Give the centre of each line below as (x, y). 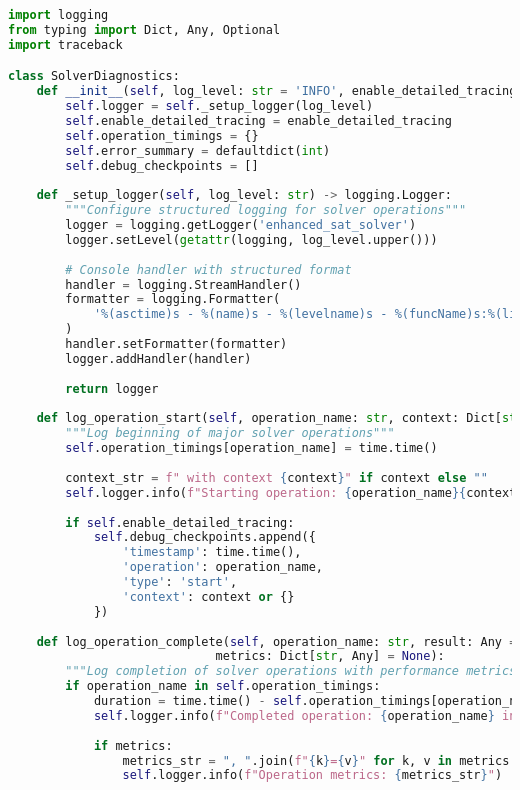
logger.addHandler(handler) (158, 358)
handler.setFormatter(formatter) (176, 344)
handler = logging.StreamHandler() (183, 284)
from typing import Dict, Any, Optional (144, 29)
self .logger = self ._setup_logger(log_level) (219, 106)
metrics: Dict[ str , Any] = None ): (330, 656)
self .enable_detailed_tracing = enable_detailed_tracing (258, 120)
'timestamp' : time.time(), (212, 552)
